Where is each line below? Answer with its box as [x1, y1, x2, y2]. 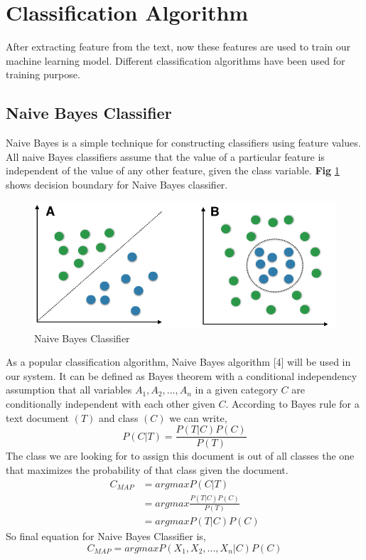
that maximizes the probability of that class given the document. [6, 462, 289, 477]
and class [99, 410, 139, 425]
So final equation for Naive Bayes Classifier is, [6, 529, 206, 544]
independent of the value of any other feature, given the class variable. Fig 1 [6, 163, 340, 178]
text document [6, 410, 70, 425]
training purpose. [6, 67, 80, 82]
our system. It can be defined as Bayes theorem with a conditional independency [6, 368, 357, 383]
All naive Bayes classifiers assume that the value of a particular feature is [6, 149, 325, 164]
